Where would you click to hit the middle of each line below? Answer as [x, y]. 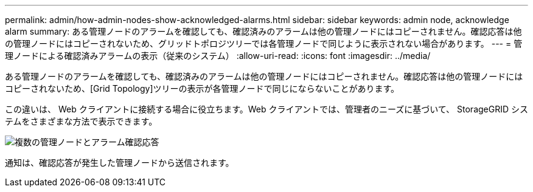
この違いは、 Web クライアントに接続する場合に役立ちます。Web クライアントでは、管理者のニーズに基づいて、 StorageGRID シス [266, 109]
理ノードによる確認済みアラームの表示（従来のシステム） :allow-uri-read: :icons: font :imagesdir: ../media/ [218, 56]
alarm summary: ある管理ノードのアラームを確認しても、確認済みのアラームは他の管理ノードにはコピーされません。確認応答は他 [263, 31]
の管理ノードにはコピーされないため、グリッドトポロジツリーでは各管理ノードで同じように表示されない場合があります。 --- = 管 [264, 43]
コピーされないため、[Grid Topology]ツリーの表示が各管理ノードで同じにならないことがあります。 [202, 88]
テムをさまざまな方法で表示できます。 [81, 121]
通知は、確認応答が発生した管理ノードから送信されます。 [120, 163]
